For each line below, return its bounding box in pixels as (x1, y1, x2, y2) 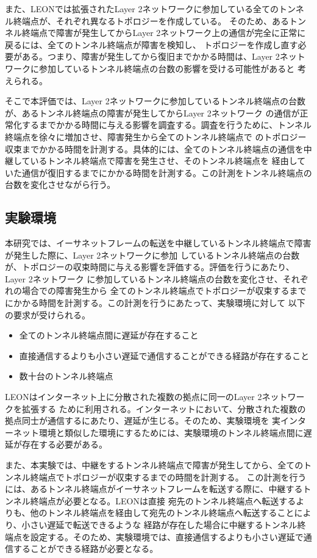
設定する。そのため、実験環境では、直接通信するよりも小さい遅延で (30, 530, 304, 543)
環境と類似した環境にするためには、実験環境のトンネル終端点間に (38, 426, 304, 438)
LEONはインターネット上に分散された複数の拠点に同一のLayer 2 (5, 390, 262, 403)
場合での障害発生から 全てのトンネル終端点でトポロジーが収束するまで (21, 284, 307, 297)
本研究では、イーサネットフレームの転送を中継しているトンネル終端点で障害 (5, 237, 312, 249)
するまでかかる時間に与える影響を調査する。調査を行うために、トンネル (21, 118, 312, 131)
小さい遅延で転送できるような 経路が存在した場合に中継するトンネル (21, 518, 297, 531)
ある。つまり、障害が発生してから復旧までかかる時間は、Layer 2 (21, 50, 280, 63)
